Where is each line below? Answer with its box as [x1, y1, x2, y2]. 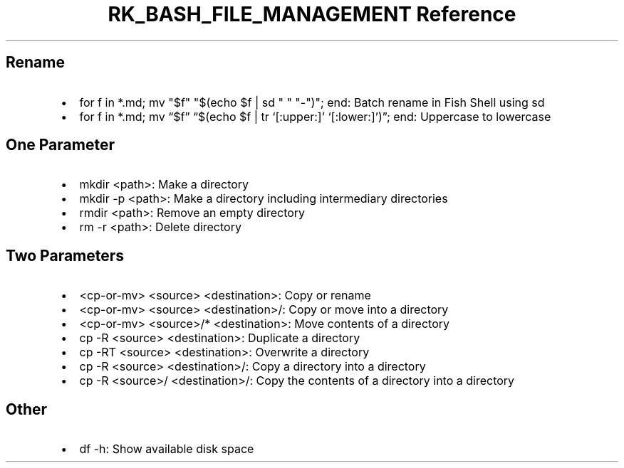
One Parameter [6, 136, 115, 154]
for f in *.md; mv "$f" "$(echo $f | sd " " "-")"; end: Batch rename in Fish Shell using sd [79, 95, 545, 110]
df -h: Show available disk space [79, 442, 254, 457]
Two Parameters [6, 246, 125, 265]
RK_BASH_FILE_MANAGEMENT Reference [108, 2, 516, 26]
